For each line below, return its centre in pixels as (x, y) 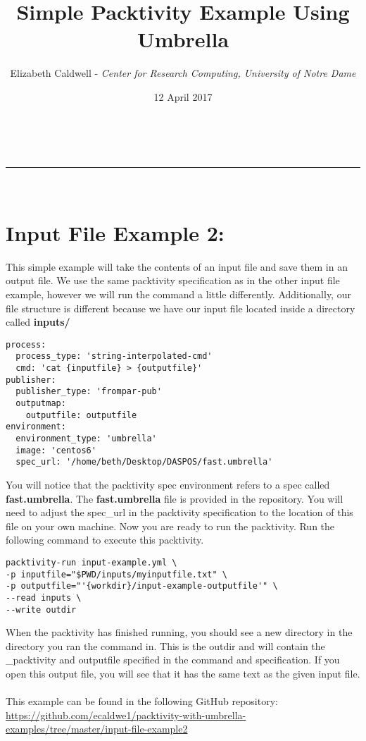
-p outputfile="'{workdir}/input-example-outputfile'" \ (142, 586)
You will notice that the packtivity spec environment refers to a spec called (168, 484)
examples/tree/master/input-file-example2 (97, 729)
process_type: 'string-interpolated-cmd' (114, 356)
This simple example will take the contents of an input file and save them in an (177, 266)
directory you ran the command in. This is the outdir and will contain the (165, 645)
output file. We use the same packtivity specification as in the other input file (173, 280)
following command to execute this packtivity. (105, 540)
